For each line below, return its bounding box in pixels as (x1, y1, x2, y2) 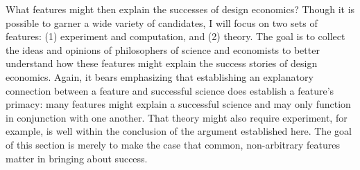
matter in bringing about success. (6, 151, 148, 165)
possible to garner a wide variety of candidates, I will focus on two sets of (6, 15, 318, 30)
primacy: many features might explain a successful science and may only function (6, 97, 351, 111)
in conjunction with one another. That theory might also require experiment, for (6, 110, 348, 124)
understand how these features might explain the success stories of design (6, 56, 318, 70)
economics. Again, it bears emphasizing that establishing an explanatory (6, 69, 314, 84)
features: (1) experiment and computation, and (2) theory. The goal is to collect (6, 29, 345, 44)
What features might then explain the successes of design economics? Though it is (6, 2, 355, 16)
